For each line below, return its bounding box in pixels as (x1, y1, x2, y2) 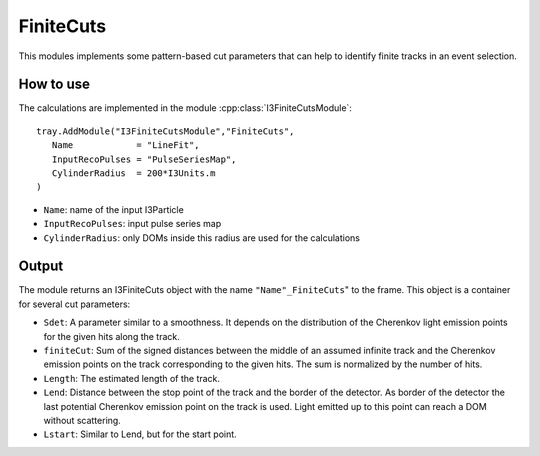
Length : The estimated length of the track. (43, 372, 220, 384)
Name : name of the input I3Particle (43, 203, 184, 215)
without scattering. (43, 415, 122, 426)
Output (18, 258, 64, 275)
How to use (18, 76, 90, 93)
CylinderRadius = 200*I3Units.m (51, 168, 216, 179)
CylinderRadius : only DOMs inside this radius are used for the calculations (43, 231, 360, 244)
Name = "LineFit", (51, 140, 200, 151)
